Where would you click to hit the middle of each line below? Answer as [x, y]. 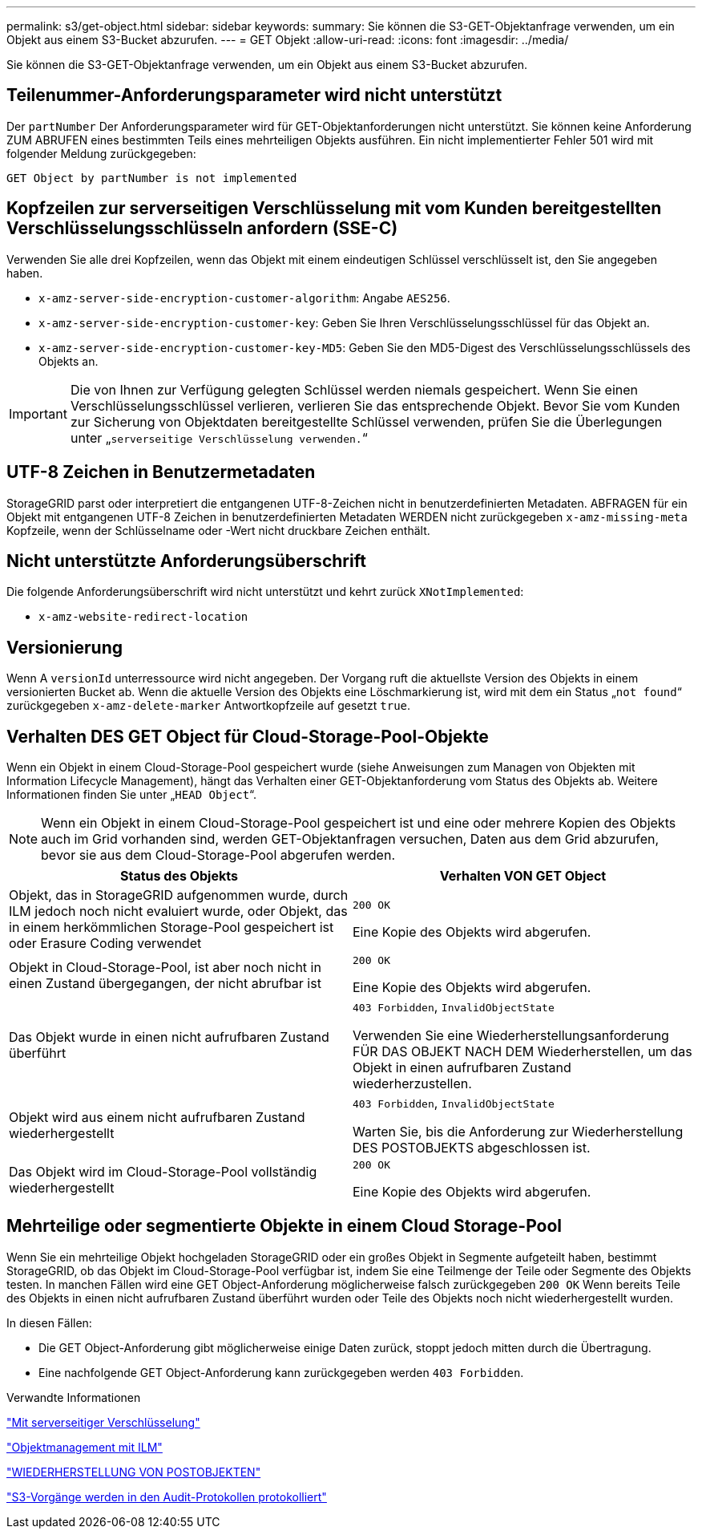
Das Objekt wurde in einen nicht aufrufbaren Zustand [169, 1037]
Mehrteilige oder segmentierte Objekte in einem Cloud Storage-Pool [284, 1226]
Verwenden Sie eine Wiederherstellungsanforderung [511, 1036]
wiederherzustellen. [412, 1084]
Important [38, 413]
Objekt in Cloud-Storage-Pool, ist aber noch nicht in [165, 967]
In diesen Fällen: [49, 1322]
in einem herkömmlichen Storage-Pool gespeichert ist [171, 927]
